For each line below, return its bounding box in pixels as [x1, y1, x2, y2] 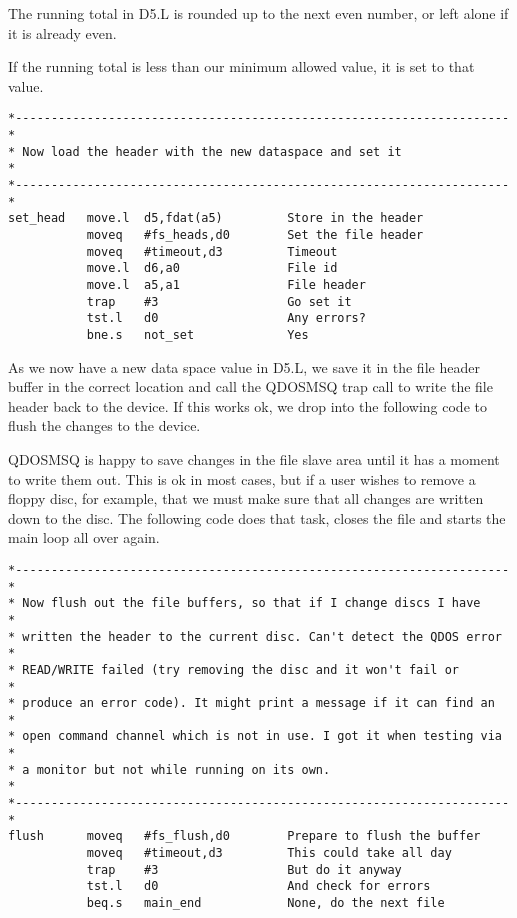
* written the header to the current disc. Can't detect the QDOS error [8, 629, 502, 644]
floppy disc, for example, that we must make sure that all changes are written [8, 488, 484, 509]
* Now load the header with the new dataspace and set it [8, 144, 402, 159]
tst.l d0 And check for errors [86, 879, 431, 894]
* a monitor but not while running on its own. [8, 762, 331, 777]
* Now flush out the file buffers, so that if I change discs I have [8, 596, 481, 611]
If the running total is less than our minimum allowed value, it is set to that [8, 56, 475, 77]
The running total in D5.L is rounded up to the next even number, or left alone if [8, 3, 509, 23]
